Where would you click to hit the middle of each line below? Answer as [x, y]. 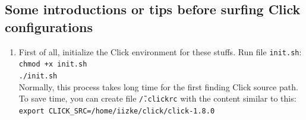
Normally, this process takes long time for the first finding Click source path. [158, 86]
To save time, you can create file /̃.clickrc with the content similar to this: [157, 98]
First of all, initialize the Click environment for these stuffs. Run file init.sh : [160, 51]
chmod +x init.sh [53, 64]
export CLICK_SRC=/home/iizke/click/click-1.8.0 [117, 111]
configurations [49, 26]
